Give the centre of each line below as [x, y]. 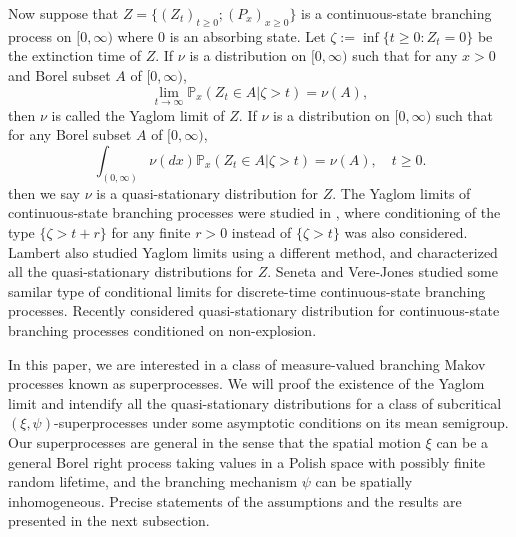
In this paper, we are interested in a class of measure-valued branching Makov [247, 363]
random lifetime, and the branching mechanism [153, 481]
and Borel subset [59, 74]
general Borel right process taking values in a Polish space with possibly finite [247, 461]
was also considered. [406, 232]
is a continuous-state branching [396, 13]
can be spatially [364, 481]
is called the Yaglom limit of [138, 114]
